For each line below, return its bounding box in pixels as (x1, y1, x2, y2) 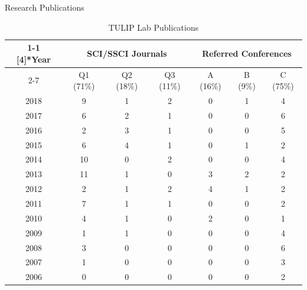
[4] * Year (17, 53, 51, 65)
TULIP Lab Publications (108, 21, 199, 33)
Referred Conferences (202, 47, 292, 59)
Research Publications (5, 1, 84, 13)
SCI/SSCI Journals (87, 47, 167, 59)
